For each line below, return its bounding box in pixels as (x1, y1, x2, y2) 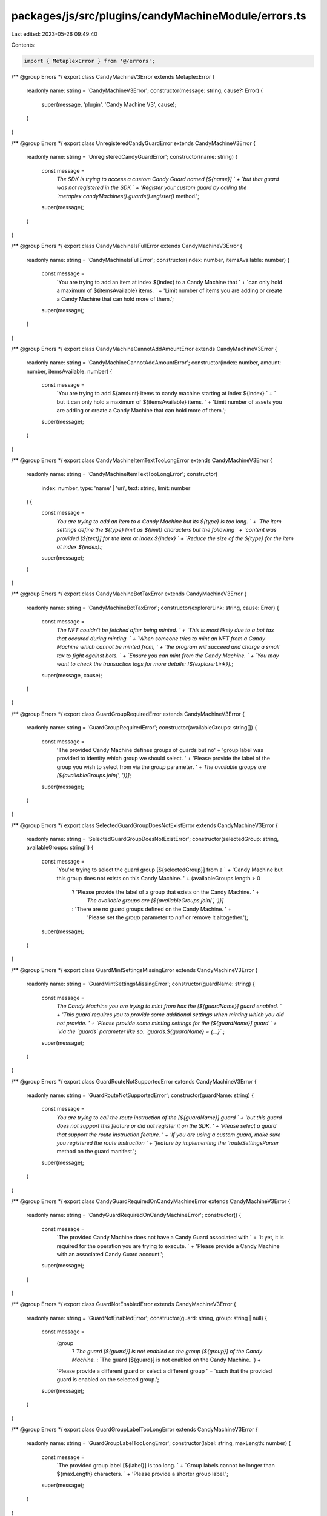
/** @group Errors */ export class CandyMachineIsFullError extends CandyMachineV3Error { (11, 243, 242, 250)
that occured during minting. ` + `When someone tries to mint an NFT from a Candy (56, 635, 266, 642)
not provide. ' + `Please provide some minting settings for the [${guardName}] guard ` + (56, 1019, 277, 1027)
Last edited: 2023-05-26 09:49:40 (11, 30, 98, 38)
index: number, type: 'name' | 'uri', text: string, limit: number (41, 484, 191, 491)
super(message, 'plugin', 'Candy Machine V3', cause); (41, 101, 177, 108)
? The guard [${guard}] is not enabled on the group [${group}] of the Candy (71, 1348, 263, 1355)
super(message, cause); (41, 671, 102, 679)
